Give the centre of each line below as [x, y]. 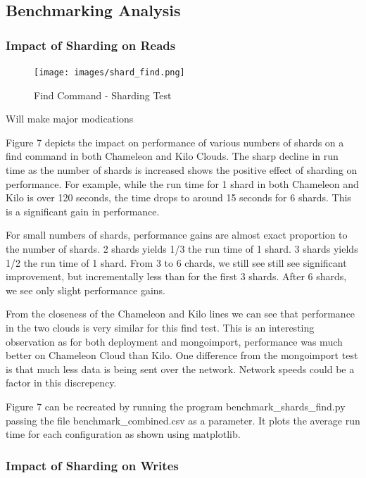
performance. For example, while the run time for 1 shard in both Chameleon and [182, 183]
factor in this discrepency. [61, 383]
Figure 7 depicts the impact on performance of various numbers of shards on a [175, 142]
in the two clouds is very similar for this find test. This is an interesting [160, 327]
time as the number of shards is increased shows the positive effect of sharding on [182, 170]
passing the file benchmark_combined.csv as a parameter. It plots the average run [183, 420]
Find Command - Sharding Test [103, 95]
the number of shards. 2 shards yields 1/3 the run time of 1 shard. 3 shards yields [182, 249]
